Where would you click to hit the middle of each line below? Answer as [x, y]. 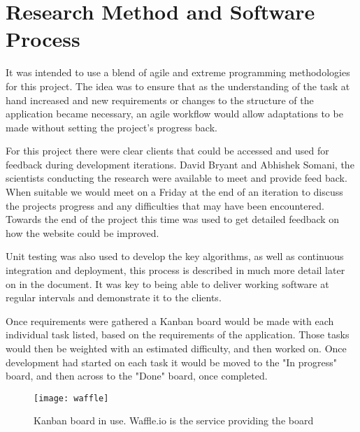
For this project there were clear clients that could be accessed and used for [167, 151]
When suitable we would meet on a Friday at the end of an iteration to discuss [174, 192]
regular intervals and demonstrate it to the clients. [114, 297]
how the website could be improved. [82, 232]
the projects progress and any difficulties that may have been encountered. [165, 205]
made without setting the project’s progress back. [111, 127]
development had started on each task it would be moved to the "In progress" [172, 362]
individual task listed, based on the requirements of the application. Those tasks [178, 334]
